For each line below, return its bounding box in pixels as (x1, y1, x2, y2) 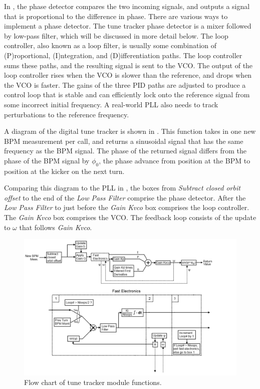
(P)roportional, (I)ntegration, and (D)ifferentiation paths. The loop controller (4, 50, 242, 60)
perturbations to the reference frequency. (4, 109, 129, 119)
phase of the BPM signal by (4, 155, 90, 165)
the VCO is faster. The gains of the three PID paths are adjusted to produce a (4, 79, 246, 90)
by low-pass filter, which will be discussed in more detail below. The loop (4, 30, 228, 41)
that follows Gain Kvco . (19, 222, 92, 232)
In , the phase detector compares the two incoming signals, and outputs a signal (4, 1, 250, 11)
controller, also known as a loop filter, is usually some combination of (4, 40, 217, 51)
